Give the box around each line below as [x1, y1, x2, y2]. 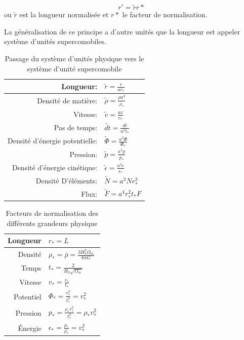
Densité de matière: [37, 95, 98, 105]
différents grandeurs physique [7, 217, 98, 228]
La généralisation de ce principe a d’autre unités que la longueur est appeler [4, 26, 240, 36]
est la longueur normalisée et [19, 9, 109, 20]
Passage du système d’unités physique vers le [5, 53, 144, 63]
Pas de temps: [54, 122, 98, 133]
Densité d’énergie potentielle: [8, 135, 98, 146]
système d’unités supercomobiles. [4, 36, 106, 47]
